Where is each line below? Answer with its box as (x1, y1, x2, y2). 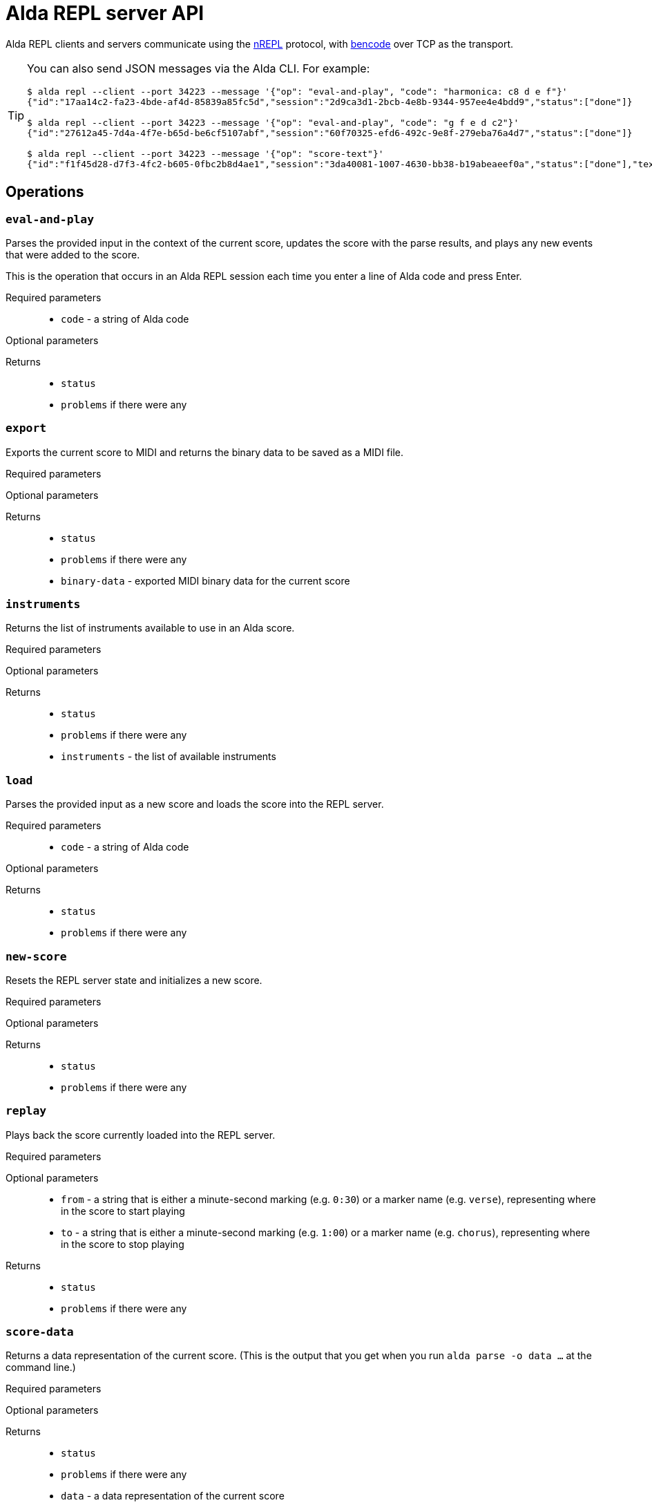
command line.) (6, 1361, 76, 1374)
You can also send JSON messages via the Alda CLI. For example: (27, 61, 370, 75)
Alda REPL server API (6, 1, 204, 25)
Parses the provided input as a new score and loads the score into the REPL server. (6, 798, 384, 811)
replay (6, 1104, 47, 1118)
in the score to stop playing (61, 1238, 184, 1250)
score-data (6, 1325, 74, 1339)
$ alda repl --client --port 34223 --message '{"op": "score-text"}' (27, 148, 384, 159)
